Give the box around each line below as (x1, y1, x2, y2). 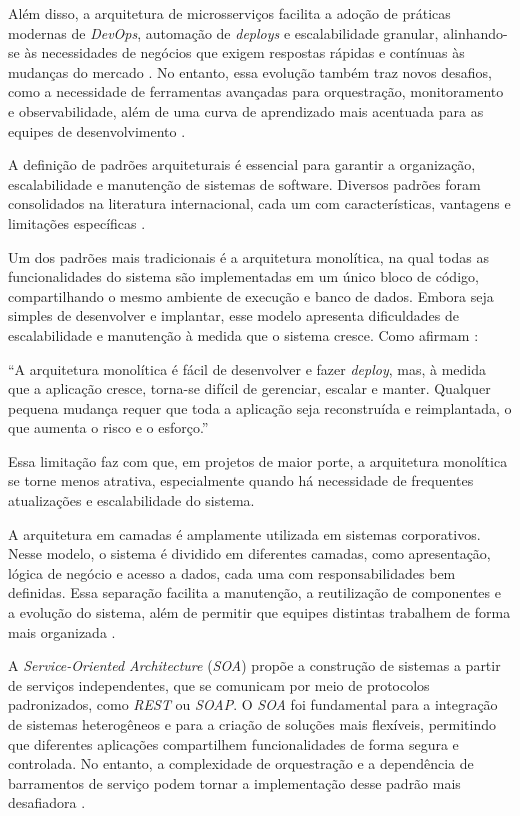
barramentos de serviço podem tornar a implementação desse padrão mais (8, 772, 461, 793)
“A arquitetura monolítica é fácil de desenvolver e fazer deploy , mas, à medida (8, 358, 487, 379)
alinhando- (443, 22, 508, 43)
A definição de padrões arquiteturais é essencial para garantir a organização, (8, 154, 476, 175)
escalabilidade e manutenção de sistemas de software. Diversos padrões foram (8, 173, 481, 194)
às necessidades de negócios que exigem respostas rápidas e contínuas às (24, 42, 465, 63)
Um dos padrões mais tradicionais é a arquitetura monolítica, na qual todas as (8, 246, 489, 267)
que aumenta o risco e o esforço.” (8, 417, 209, 438)
